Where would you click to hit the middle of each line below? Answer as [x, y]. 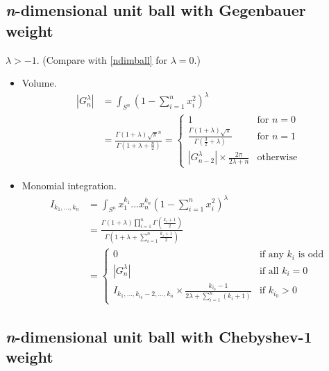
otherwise [277, 158]
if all [269, 271]
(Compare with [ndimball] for [105, 59]
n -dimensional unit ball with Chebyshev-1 [159, 336]
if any [271, 255]
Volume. [39, 83]
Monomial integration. [69, 185]
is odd [311, 255]
